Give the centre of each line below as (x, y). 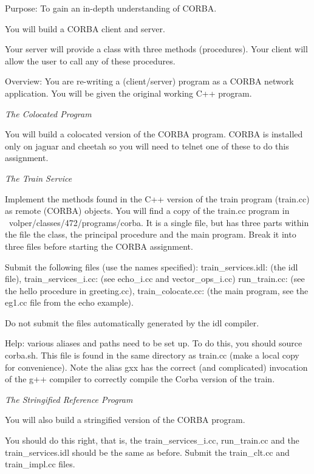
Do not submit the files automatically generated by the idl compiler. (132, 322)
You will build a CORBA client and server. (85, 28)
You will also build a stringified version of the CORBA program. (125, 420)
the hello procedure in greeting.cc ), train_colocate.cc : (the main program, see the (157, 290)
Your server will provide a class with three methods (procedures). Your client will (156, 49)
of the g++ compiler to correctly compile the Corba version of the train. (140, 379)
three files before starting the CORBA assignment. (99, 246)
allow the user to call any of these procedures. (90, 60)
